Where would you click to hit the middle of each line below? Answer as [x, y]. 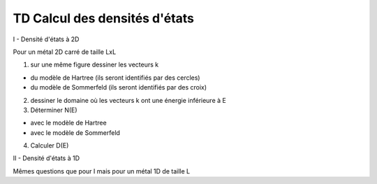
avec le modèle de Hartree [69, 123]
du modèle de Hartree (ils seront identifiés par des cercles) [115, 78]
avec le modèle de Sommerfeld [75, 132]
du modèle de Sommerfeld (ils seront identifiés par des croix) [119, 87]
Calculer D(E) [50, 146]
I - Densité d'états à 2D [46, 39]
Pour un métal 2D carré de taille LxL [65, 52]
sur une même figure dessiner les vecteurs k [95, 65]
